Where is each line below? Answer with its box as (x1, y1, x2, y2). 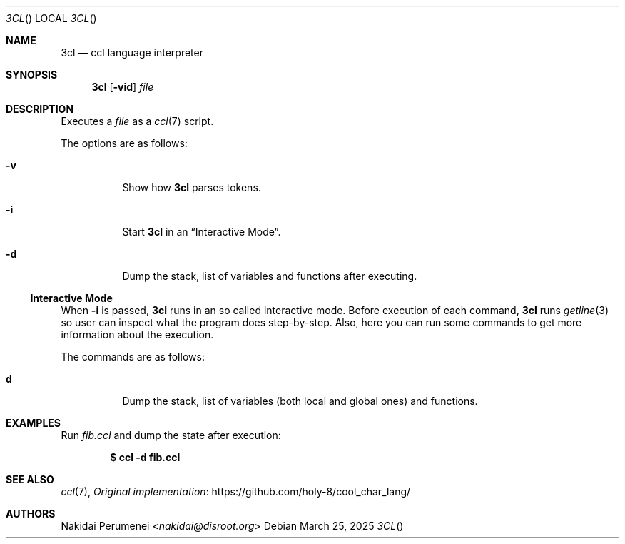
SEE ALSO (6, 473, 54, 485)
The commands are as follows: (61, 351, 205, 363)
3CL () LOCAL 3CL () (6, 12, 97, 24)
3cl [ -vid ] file (91, 81, 154, 93)
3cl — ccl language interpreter (61, 46, 203, 59)
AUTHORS (6, 508, 56, 520)
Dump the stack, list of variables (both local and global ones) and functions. (122, 395, 478, 407)
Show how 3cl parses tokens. (122, 181, 261, 193)
